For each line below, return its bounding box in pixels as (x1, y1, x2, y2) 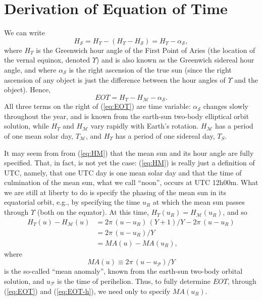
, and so (223, 207, 247, 217)
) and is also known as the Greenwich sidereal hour (96, 54, 254, 65)
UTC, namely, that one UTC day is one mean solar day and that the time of (4, 167, 242, 177)
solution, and (4, 275, 44, 286)
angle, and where (4, 64, 57, 75)
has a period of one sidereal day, (115, 130, 215, 141)
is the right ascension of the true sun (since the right (69, 64, 232, 75)
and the (234, 74, 258, 85)
